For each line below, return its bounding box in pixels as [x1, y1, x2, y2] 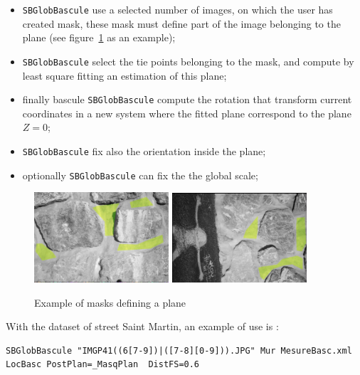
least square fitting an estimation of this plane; [22, 68, 227, 83]
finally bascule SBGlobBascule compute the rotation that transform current [22, 92, 352, 107]
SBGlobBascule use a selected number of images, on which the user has [22, 2, 333, 16]
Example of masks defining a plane [34, 295, 186, 310]
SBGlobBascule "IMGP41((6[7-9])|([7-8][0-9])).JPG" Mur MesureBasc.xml [6, 345, 352, 356]
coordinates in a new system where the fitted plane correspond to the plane [22, 105, 351, 120]
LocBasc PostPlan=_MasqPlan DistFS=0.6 [6, 359, 200, 370]
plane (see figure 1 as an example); [22, 30, 176, 45]
